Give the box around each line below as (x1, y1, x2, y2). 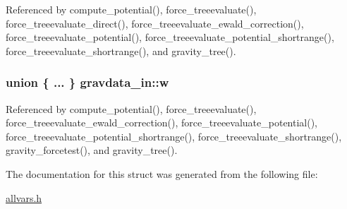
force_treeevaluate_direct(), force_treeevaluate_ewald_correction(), (6, 16, 304, 30)
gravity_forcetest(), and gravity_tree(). (6, 143, 178, 157)
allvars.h (6, 190, 42, 205)
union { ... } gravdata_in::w (6, 73, 169, 91)
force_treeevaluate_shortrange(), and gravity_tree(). (6, 43, 236, 58)
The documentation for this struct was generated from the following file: (6, 166, 318, 181)
